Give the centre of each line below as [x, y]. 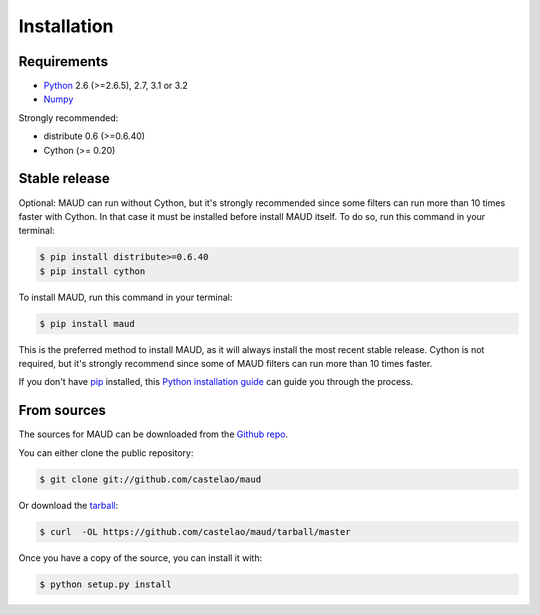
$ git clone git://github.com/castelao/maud [150, 479]
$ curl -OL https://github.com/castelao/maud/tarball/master [195, 531]
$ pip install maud [87, 323]
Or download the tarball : [68, 505]
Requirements [63, 61]
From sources [62, 410]
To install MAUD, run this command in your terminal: [125, 297]
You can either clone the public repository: [106, 452]
